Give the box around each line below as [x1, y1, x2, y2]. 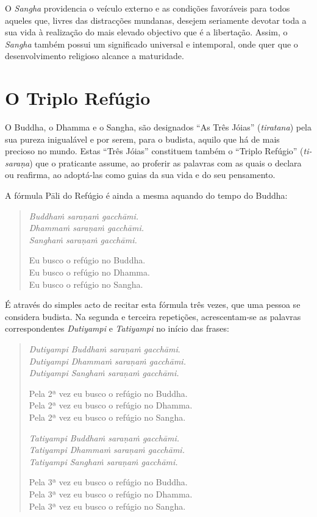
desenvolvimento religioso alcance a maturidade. [5, 49, 184, 62]
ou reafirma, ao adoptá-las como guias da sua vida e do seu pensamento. [5, 168, 276, 181]
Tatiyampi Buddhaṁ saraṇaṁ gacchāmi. [29, 431, 179, 444]
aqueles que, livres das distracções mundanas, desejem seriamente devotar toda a [5, 13, 307, 26]
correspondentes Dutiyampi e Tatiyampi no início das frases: [5, 322, 229, 335]
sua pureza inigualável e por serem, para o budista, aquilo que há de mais [5, 132, 280, 145]
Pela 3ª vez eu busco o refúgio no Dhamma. [29, 487, 193, 500]
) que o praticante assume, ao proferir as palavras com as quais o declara [29, 156, 302, 169]
